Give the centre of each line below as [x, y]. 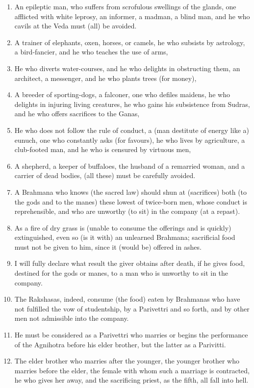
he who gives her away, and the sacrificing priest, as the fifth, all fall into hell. [131, 380]
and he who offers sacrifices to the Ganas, [77, 114]
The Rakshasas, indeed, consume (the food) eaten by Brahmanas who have [127, 299]
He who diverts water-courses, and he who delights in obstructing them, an [127, 68]
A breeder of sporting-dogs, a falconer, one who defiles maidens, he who [122, 94]
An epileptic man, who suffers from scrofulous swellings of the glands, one [125, 6]
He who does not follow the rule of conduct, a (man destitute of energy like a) [132, 130]
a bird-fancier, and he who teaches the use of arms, [91, 52]
